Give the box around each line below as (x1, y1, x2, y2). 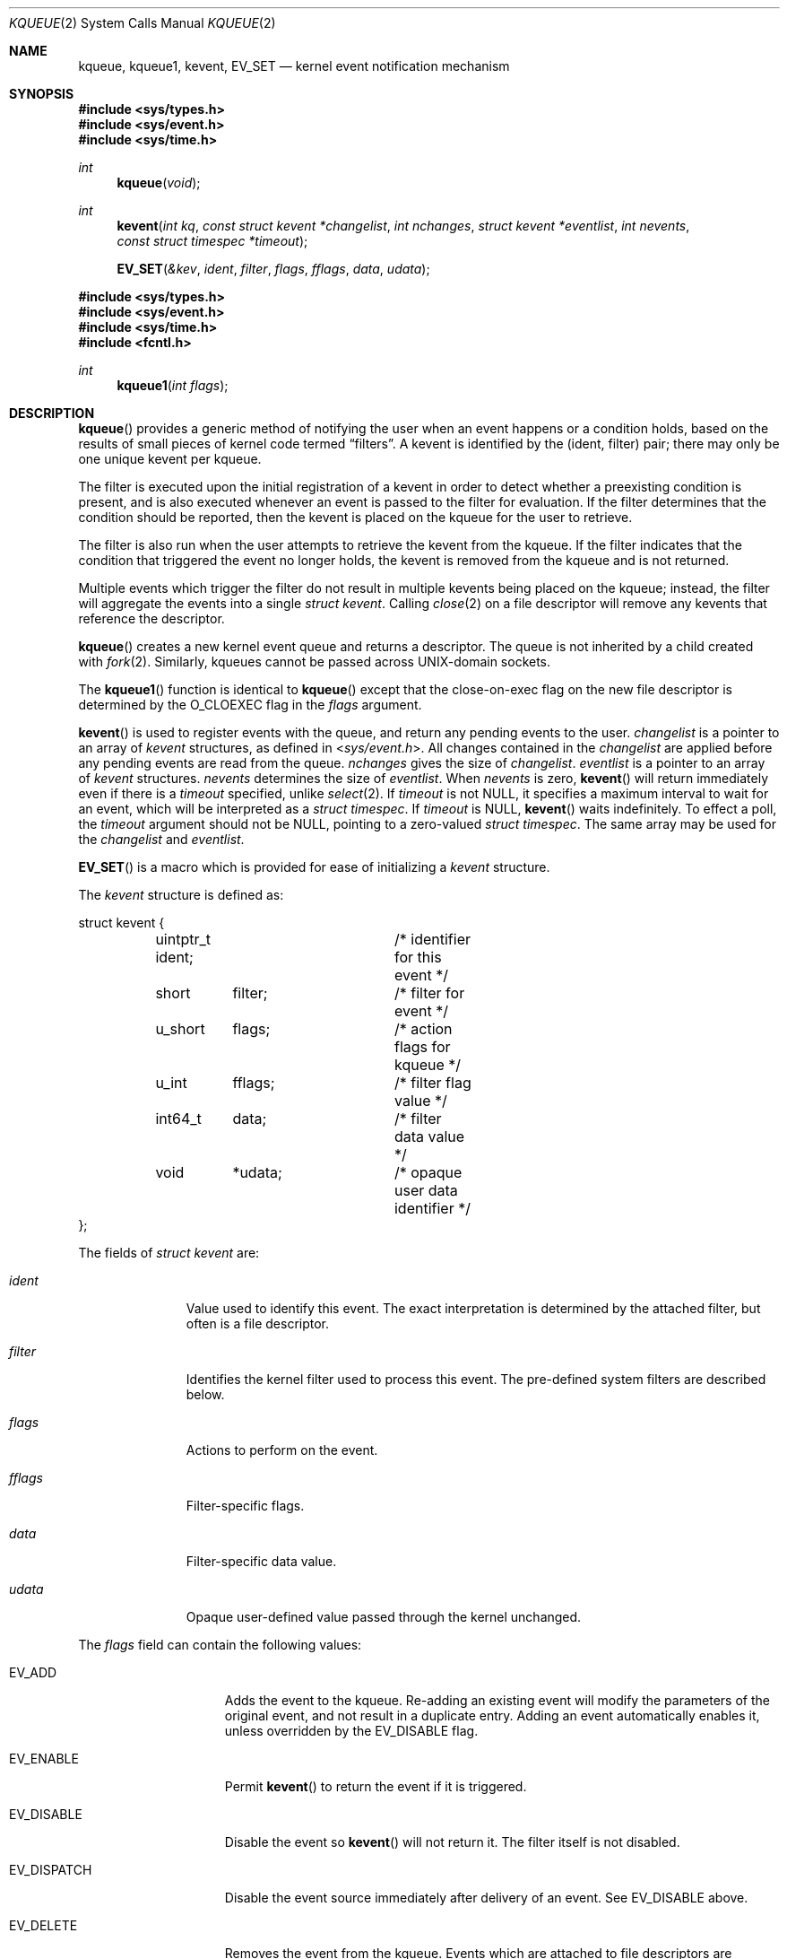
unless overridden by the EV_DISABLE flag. (224, 1723, 479, 1738)
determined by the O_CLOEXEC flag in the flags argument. (78, 697, 422, 712)
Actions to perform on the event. (186, 1442, 378, 1458)
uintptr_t (155, 930, 211, 948)
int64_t (155, 1110, 202, 1128)
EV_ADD (9, 1665, 57, 1680)
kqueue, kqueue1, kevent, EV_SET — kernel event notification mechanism (78, 58, 510, 74)
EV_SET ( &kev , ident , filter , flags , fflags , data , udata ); (117, 261, 430, 276)
